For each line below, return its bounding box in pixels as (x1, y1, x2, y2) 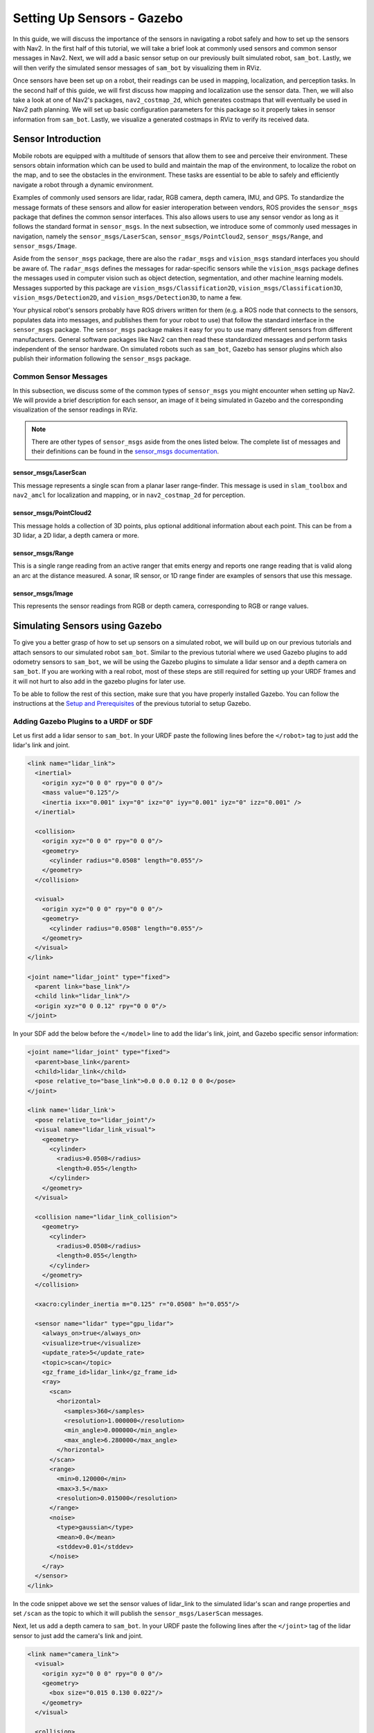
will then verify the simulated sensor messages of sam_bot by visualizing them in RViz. (12, 63, 262, 72)
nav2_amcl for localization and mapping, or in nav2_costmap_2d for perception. (12, 491, 246, 499)
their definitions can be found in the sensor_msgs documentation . (31, 447, 220, 455)
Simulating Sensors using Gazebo (12, 620, 162, 632)
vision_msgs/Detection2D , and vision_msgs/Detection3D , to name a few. (12, 293, 242, 302)
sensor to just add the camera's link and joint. (12, 1631, 143, 1639)
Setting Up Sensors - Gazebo (12, 10, 184, 26)
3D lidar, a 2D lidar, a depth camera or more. (12, 531, 140, 540)
